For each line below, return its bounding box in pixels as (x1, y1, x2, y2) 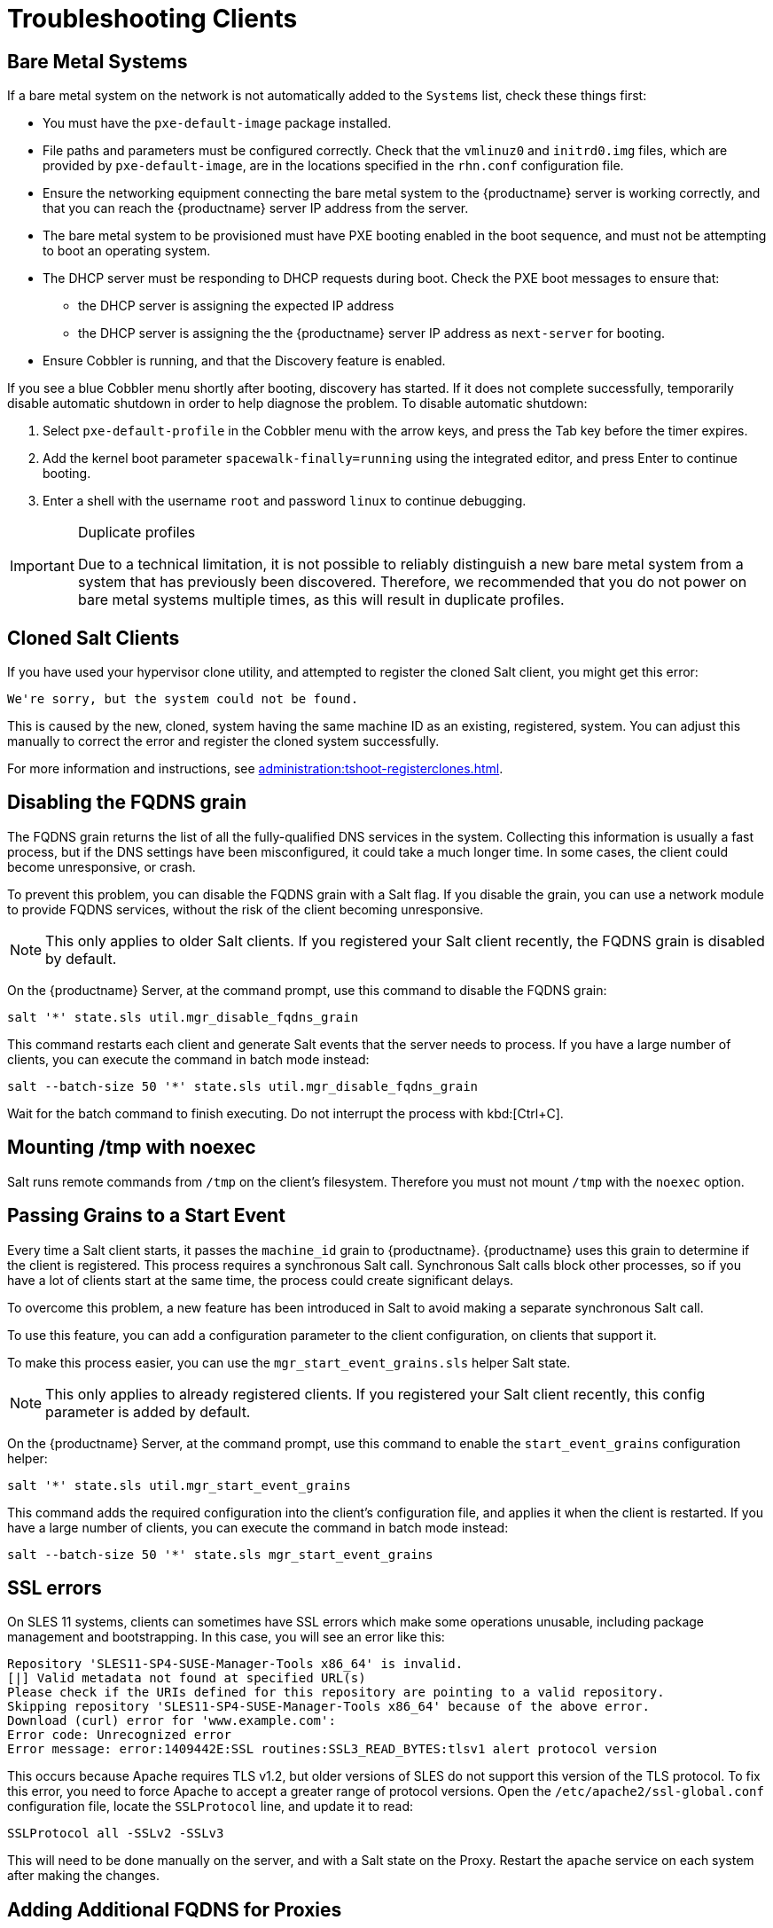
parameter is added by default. (45, 1402, 251, 1421)
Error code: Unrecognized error (7, 1728, 231, 1743)
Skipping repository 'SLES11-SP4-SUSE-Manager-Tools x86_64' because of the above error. (7, 1699, 650, 1714)
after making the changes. (7, 1868, 160, 1884)
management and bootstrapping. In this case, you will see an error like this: (7, 1629, 445, 1645)
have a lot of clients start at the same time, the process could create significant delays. (7, 1272, 514, 1288)
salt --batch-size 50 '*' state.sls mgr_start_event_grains (7, 1547, 433, 1562)
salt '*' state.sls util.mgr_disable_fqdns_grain (7, 1009, 359, 1024)
